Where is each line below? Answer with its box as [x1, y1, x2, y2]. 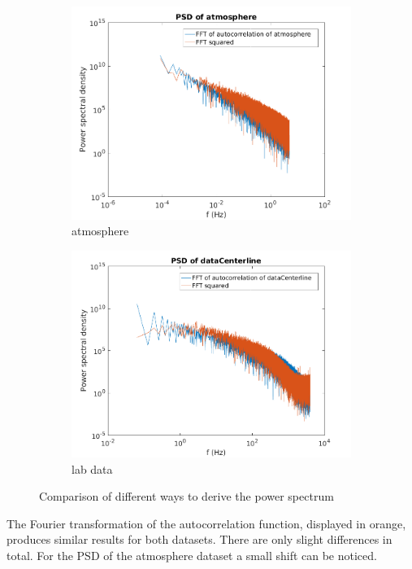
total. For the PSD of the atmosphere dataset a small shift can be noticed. [7, 547, 377, 564]
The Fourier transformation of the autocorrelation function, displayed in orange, [7, 514, 406, 532]
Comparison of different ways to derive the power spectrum [39, 488, 334, 505]
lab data [72, 460, 113, 477]
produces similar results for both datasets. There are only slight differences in [7, 531, 392, 548]
